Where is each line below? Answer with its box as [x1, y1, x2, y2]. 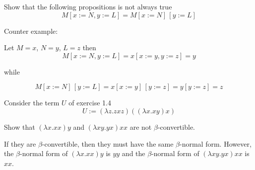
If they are [4, 138, 36, 149]
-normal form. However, [180, 138, 252, 149]
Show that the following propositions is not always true [4, 1, 172, 11]
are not [129, 121, 152, 132]
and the [122, 148, 145, 159]
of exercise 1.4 [68, 97, 111, 108]
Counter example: [4, 25, 58, 36]
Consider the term [4, 97, 60, 108]
